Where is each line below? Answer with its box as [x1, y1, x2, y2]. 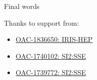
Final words [4, 1, 40, 11]
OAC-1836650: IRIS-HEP [15, 34, 93, 44]
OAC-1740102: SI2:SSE [15, 50, 86, 61]
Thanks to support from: [4, 17, 79, 28]
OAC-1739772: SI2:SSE [15, 67, 86, 78]
